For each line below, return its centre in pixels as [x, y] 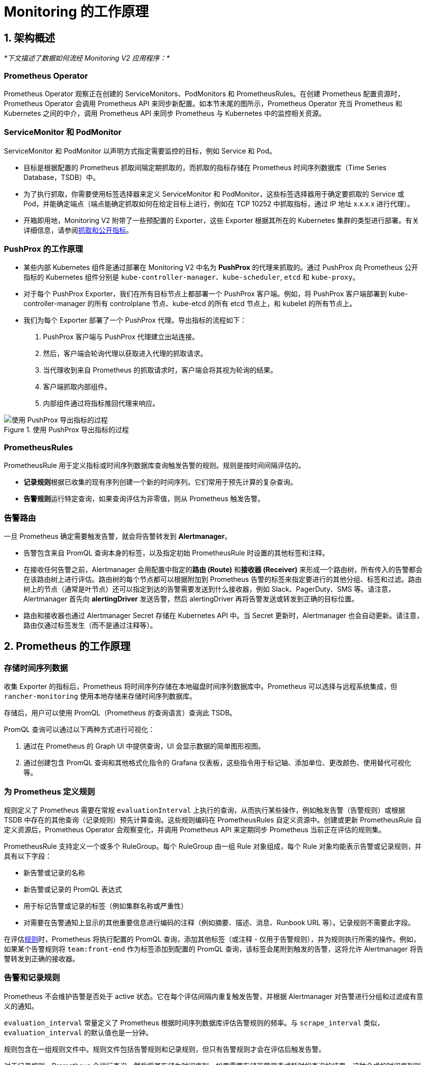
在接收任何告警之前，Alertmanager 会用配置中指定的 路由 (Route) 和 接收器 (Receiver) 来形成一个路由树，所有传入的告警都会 [223, 569]
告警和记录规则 [32, 978]
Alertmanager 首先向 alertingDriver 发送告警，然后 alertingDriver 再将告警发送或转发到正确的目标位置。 [191, 599]
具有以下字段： [28, 856]
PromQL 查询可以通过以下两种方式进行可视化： [80, 730]
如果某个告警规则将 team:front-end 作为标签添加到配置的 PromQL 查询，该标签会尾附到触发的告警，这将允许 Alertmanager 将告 [214, 949]
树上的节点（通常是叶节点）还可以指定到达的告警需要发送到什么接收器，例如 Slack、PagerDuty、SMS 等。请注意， [209, 589]
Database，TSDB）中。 [62, 177]
